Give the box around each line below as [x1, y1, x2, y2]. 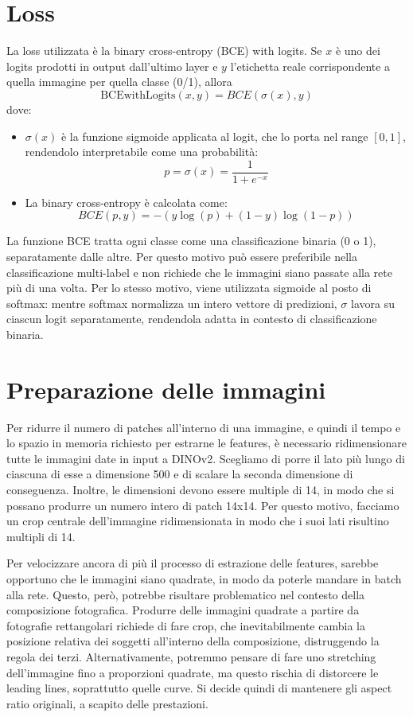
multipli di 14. [6, 528, 76, 544]
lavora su [351, 294, 395, 311]
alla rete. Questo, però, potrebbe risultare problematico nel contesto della [6, 586, 365, 602]
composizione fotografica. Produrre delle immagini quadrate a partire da [6, 602, 360, 618]
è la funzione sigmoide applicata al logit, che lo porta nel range [60, 127, 368, 144]
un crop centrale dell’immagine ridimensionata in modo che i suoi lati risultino [6, 512, 389, 529]
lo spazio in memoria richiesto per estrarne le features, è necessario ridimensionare [6, 434, 407, 451]
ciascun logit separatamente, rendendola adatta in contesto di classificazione [6, 310, 377, 327]
